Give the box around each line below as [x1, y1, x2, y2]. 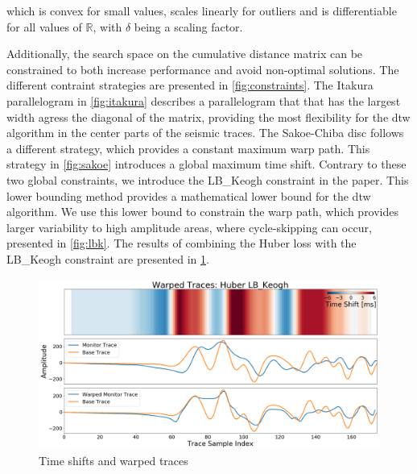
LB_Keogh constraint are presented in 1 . [6, 250, 209, 267]
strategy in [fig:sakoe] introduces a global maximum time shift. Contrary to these [6, 156, 407, 173]
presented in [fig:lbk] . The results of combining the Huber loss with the [6, 235, 357, 252]
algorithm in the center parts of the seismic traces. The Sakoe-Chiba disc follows [6, 124, 404, 141]
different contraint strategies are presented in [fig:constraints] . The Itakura [6, 77, 374, 94]
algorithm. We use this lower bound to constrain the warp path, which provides [6, 203, 399, 220]
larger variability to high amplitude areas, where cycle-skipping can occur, [6, 218, 372, 235]
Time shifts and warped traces [39, 452, 188, 469]
